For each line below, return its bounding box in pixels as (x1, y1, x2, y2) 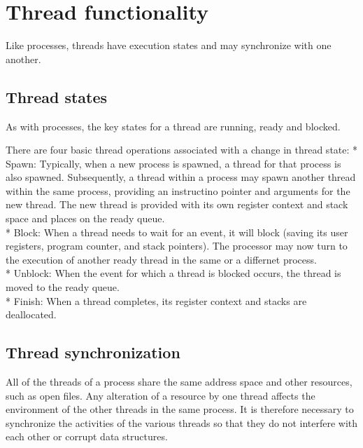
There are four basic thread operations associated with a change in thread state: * (6, 142, 358, 157)
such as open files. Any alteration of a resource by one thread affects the (6, 388, 315, 402)
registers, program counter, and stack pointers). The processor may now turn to (6, 238, 348, 253)
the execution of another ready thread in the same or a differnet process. (6, 252, 317, 266)
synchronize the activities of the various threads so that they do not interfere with (6, 415, 358, 430)
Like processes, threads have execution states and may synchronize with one (6, 38, 332, 53)
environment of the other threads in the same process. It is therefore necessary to (6, 402, 354, 416)
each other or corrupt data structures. (6, 429, 168, 444)
